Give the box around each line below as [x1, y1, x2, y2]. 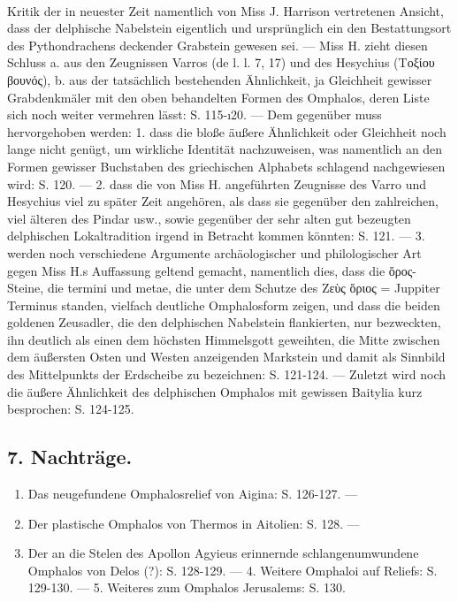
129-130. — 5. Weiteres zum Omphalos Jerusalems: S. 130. [27, 578, 346, 597]
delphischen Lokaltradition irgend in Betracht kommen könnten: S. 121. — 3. [7, 226, 425, 245]
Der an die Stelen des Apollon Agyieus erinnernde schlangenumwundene [27, 544, 419, 562]
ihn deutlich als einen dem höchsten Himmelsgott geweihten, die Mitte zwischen [7, 330, 440, 348]
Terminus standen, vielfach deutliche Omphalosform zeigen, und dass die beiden [7, 295, 440, 314]
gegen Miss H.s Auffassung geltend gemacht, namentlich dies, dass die [7, 261, 385, 279]
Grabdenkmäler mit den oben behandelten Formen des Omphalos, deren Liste [7, 88, 430, 106]
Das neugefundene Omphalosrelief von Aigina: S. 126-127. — [27, 484, 357, 503]
